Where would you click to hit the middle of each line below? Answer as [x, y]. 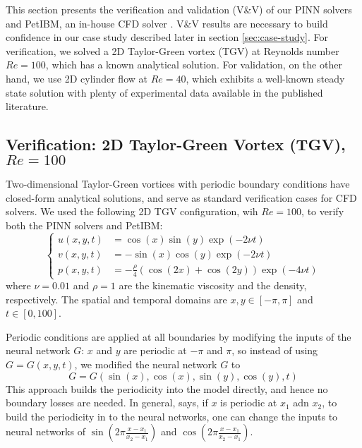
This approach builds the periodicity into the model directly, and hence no [167, 388]
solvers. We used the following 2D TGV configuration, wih [132, 211]
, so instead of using [275, 350]
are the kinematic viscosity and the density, [213, 285]
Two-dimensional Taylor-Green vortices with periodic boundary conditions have [178, 183]
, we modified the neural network [146, 364]
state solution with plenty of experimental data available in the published [164, 92]
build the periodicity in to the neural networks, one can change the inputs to [172, 416]
